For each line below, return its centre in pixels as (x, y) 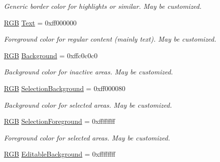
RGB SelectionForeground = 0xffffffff (60, 121)
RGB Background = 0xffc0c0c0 (51, 55)
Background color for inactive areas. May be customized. (88, 72)
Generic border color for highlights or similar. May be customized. (103, 6)
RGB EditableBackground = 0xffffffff (60, 154)
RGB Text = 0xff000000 (40, 22)
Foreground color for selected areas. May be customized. (87, 137)
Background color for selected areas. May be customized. (88, 104)
